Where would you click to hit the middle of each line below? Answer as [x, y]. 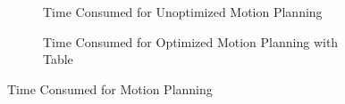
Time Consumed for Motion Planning [110, 88]
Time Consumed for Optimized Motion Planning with [191, 41]
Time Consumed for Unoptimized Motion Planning [183, 12]
